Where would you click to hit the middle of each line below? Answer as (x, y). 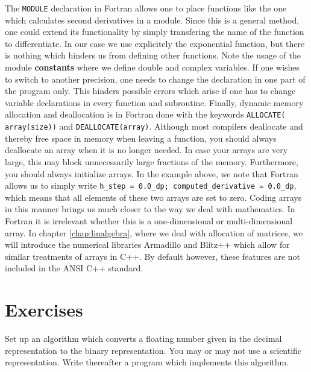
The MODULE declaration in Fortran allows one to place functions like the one (146, 8)
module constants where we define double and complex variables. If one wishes (152, 67)
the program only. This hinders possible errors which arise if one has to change (150, 91)
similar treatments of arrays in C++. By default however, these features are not (153, 256)
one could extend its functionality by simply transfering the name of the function (155, 32)
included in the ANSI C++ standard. (74, 268)
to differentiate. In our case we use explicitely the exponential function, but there (155, 43)
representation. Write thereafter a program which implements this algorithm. (147, 362)
